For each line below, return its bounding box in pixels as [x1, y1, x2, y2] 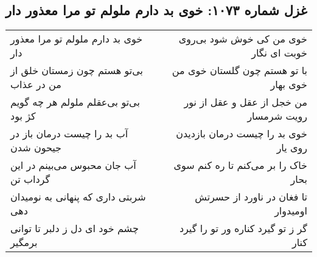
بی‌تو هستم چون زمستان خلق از [10, 63, 143, 78]
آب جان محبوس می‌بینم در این [10, 158, 136, 173]
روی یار [276, 140, 307, 155]
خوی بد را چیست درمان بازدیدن [176, 126, 307, 141]
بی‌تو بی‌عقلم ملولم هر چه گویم [10, 95, 140, 109]
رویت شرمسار [247, 109, 307, 123]
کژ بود [10, 109, 36, 123]
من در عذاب [10, 77, 61, 92]
